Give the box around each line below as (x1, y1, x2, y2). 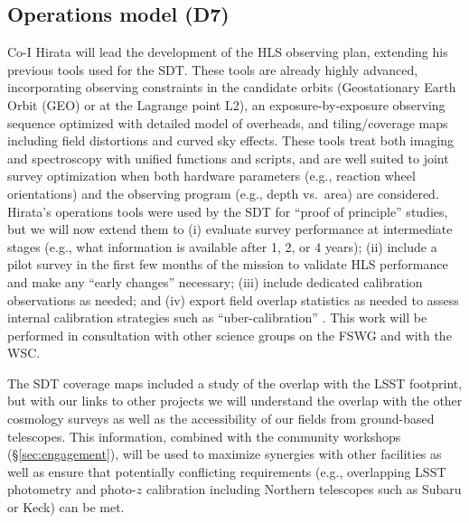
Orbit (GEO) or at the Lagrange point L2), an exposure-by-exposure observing (7, 95, 446, 114)
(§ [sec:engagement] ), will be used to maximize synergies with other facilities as (7, 444, 442, 463)
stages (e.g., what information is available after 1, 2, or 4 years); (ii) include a (7, 237, 437, 256)
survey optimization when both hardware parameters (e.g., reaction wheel (7, 166, 416, 185)
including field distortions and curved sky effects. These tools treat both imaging (7, 131, 455, 150)
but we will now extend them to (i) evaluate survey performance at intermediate (7, 219, 453, 238)
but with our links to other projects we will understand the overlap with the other (7, 391, 463, 410)
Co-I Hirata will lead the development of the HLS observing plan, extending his (7, 42, 448, 61)
